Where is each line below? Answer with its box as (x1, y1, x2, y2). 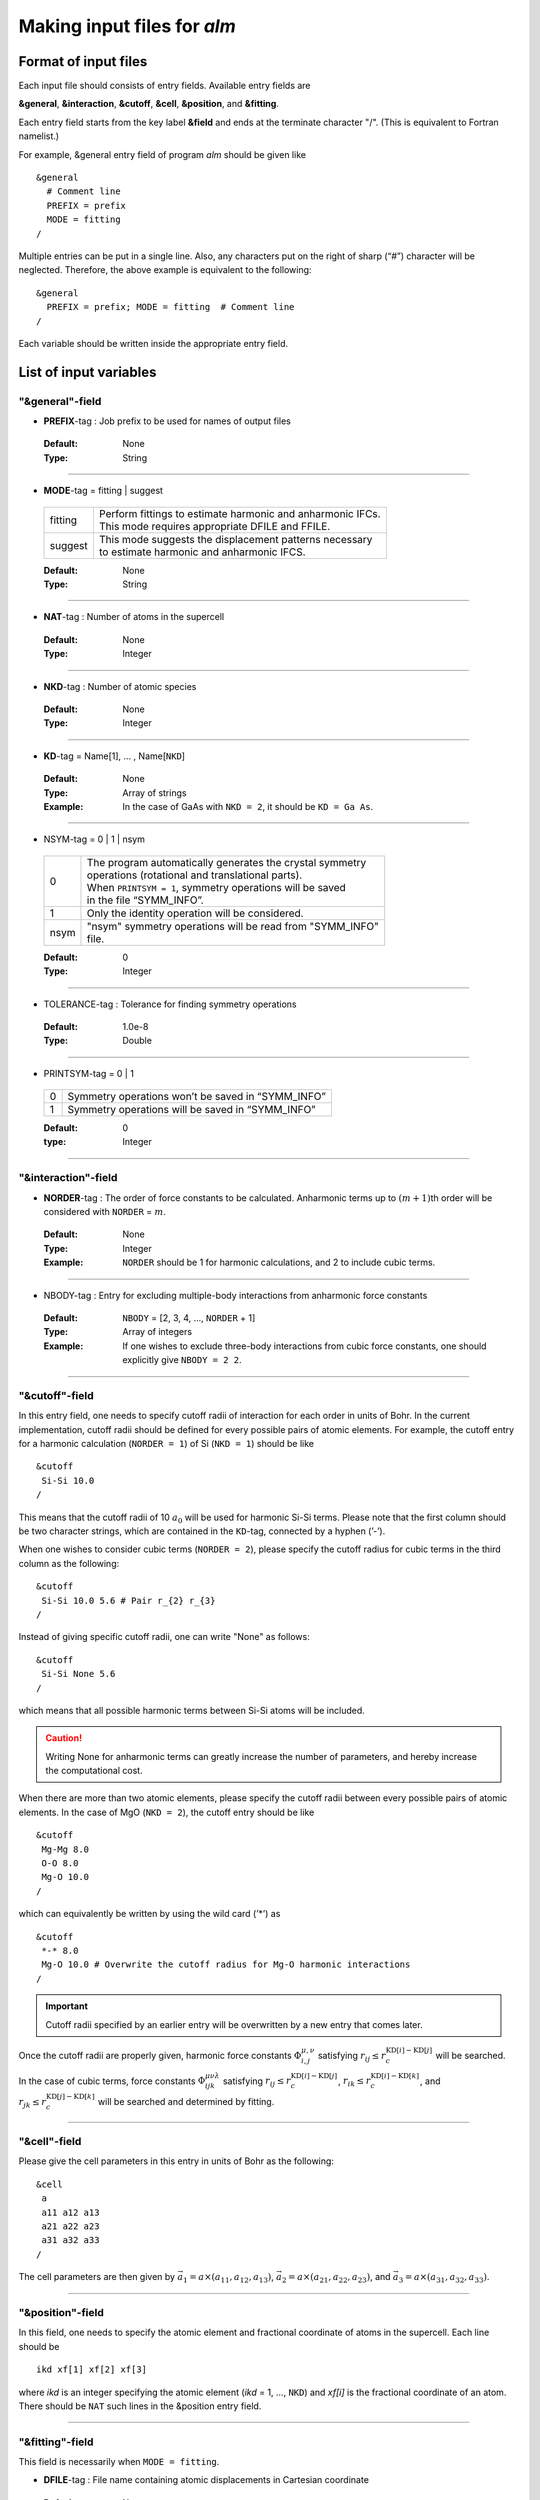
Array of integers (122, 1326, 193, 1338)
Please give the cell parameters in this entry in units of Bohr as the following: (18, 2155, 335, 2167)
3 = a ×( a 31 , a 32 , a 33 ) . (398, 2271, 490, 2285)
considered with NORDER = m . (43, 1205, 167, 1217)
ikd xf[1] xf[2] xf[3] (36, 2364, 148, 2375)
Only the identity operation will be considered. (86, 906, 304, 920)
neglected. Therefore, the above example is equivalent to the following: (18, 264, 312, 276)
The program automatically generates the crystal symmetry (86, 855, 367, 869)
